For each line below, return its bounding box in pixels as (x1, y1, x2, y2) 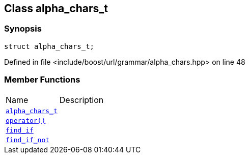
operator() (6, 116, 46, 124)
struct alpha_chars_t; (4, 42, 95, 50)
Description (59, 94, 104, 105)
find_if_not (6, 136, 50, 144)
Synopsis (4, 23, 42, 34)
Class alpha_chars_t (4, 2, 108, 15)
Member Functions (4, 74, 80, 85)
